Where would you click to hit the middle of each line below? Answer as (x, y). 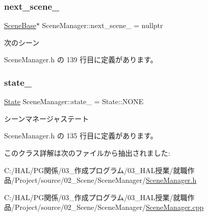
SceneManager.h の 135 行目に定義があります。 (81, 136)
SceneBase (20, 25)
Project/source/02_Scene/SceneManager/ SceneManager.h (106, 180)
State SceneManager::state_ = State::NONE (74, 101)
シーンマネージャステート (47, 118)
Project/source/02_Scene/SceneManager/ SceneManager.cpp (109, 207)
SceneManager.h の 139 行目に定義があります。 (81, 59)
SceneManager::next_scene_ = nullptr (102, 25)
